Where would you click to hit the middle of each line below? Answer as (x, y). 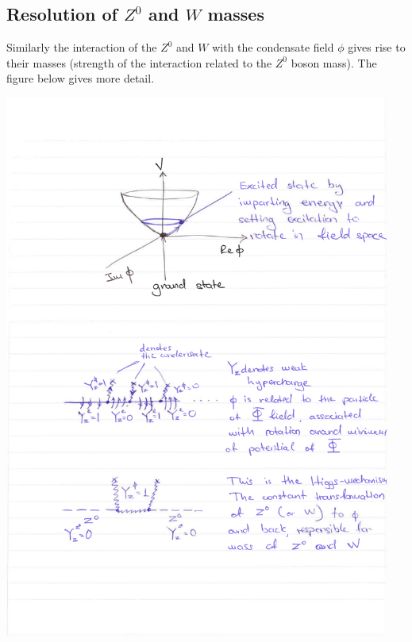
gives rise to (377, 47)
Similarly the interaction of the (82, 47)
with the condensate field (273, 47)
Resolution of (62, 14)
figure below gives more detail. (81, 78)
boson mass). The (334, 62)
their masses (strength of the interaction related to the (139, 62)
